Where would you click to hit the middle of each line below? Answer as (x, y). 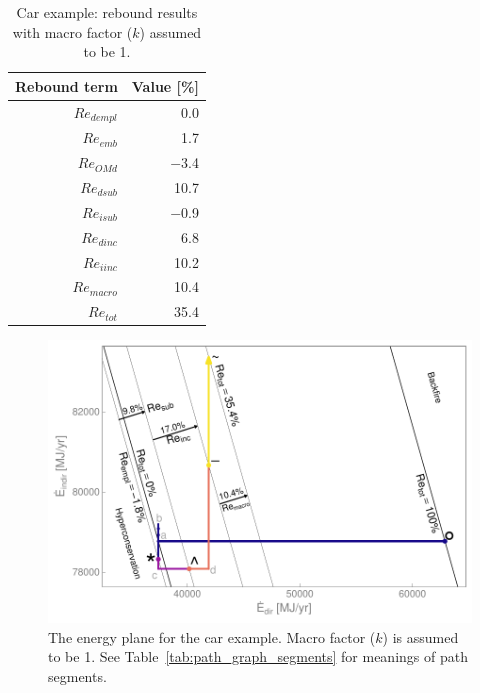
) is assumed (420, 636)
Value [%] (165, 85)
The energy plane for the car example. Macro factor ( (212, 636)
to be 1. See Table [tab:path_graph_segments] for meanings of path (258, 656)
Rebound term (66, 85)
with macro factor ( (72, 31)
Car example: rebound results (107, 12)
